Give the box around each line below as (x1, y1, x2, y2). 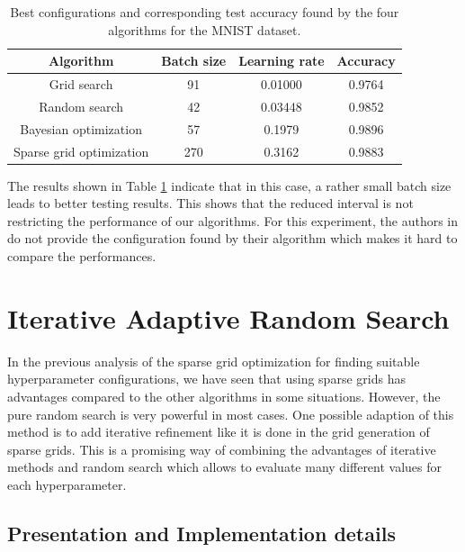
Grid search (49, 75, 113, 94)
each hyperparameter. (7, 475, 127, 493)
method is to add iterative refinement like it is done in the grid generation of (7, 422, 430, 441)
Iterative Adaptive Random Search (7, 299, 450, 336)
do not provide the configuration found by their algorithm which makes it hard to (7, 229, 458, 248)
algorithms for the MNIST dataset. (108, 20, 301, 39)
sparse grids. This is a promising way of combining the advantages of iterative (7, 439, 436, 458)
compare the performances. (7, 247, 156, 266)
